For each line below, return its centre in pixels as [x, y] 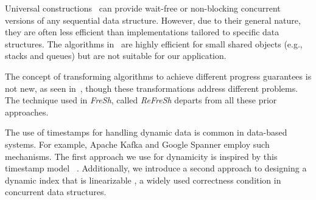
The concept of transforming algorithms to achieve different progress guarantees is [158, 76]
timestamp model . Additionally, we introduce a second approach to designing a [156, 168]
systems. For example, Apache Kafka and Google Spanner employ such [137, 144]
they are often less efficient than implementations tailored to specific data [142, 32]
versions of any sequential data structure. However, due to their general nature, [153, 20]
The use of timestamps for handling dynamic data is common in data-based [146, 132]
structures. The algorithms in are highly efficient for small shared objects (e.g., [154, 43]
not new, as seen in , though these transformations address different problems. [152, 88]
